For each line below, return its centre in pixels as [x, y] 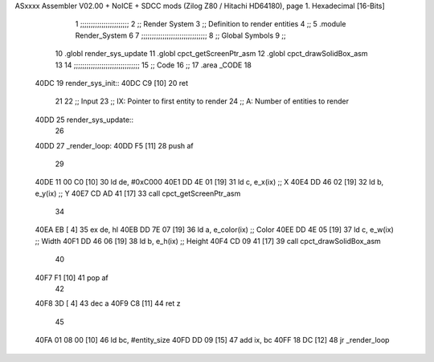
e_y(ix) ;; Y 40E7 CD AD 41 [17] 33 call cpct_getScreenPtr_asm [138, 193]
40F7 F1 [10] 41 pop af [72, 278]
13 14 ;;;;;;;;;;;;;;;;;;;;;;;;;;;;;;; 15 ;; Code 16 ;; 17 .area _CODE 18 [154, 65]
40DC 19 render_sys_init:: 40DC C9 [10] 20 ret [112, 83]
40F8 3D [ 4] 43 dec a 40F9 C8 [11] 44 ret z [108, 303]
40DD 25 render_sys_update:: [84, 120]
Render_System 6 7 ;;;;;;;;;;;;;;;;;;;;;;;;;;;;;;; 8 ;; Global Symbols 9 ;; [181, 35]
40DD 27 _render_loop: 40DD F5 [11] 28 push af [115, 145]
